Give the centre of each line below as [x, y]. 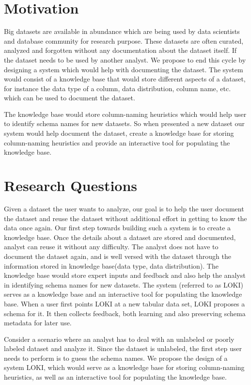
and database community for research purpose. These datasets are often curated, [124, 40]
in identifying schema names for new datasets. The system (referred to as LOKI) [124, 284]
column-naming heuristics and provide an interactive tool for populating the [117, 142]
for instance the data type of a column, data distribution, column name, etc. [118, 88]
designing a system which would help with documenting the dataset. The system [124, 69]
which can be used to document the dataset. [70, 98]
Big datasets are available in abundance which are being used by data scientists [122, 31]
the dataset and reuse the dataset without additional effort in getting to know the [125, 218]
